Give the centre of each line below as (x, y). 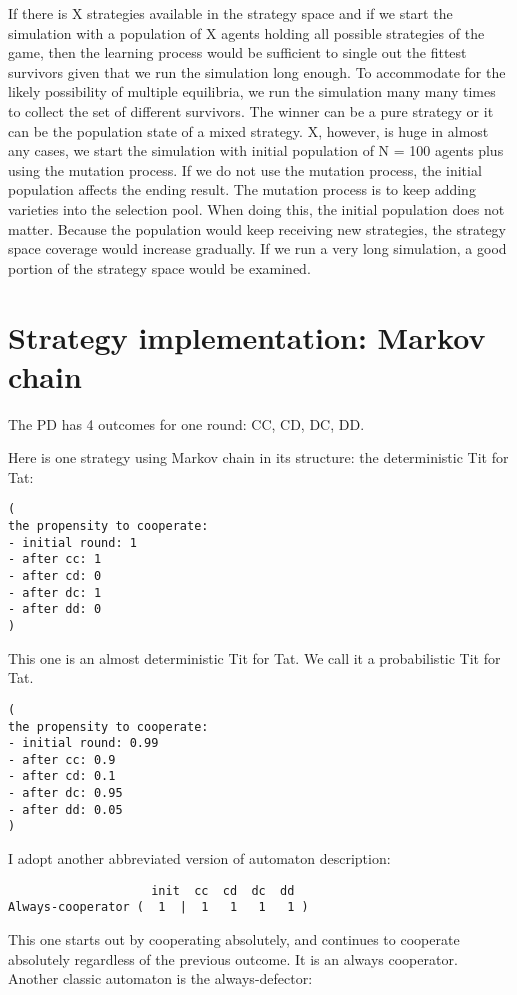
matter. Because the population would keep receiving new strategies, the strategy (257, 228)
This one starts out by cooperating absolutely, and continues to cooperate (234, 939)
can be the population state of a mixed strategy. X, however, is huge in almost (248, 130)
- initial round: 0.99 (83, 743)
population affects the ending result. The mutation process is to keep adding (242, 189)
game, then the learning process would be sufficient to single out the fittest (237, 52)
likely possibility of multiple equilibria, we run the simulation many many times (252, 91)
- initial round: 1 (72, 542)
